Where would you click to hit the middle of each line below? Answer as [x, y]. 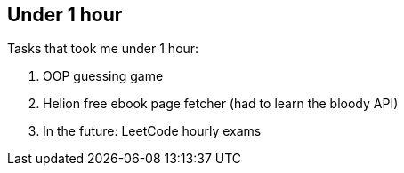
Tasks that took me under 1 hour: [103, 49]
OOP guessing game [103, 76]
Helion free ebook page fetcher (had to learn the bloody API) [221, 104]
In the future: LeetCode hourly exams [152, 131]
